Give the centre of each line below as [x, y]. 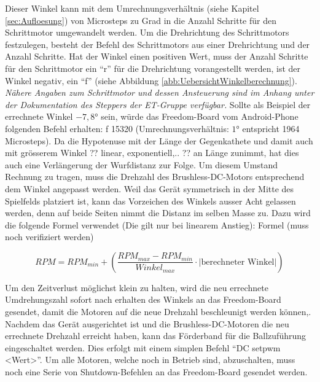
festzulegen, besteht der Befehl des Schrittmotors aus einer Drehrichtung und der [158, 44]
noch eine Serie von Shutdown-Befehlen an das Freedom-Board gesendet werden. [156, 372]
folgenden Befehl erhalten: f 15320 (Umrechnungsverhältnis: [117, 128]
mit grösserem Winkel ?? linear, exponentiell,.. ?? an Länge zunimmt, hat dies [152, 153]
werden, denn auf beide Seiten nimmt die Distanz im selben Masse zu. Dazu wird [158, 213]
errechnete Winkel [39, 116]
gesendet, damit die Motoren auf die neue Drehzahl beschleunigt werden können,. [158, 312]
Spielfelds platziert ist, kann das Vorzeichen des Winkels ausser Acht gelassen [150, 201]
